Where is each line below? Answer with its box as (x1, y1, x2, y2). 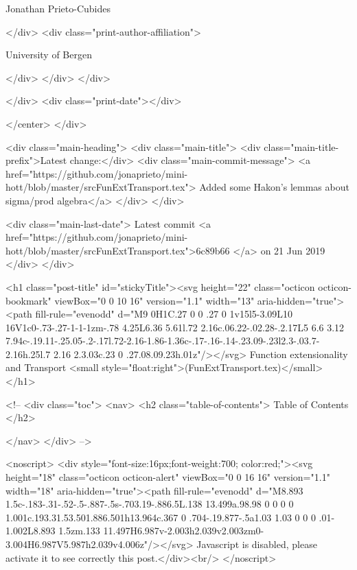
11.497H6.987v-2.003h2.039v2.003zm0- (103, 523, 264, 538)
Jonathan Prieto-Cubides (5, 1, 111, 15)
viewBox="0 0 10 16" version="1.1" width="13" (54, 293, 255, 307)
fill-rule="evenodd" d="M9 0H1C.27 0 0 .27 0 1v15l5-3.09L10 (35, 307, 293, 321)
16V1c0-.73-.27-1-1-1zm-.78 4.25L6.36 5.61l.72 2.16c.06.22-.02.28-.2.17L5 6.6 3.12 (5, 320, 345, 334)
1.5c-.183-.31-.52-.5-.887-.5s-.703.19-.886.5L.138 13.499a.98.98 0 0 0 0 (5, 497, 294, 511)
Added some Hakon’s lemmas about (199, 180, 349, 194)
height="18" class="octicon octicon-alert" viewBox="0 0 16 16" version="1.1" (5, 470, 330, 484)
